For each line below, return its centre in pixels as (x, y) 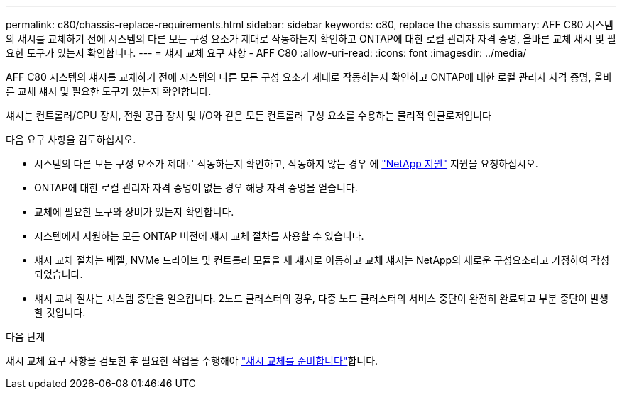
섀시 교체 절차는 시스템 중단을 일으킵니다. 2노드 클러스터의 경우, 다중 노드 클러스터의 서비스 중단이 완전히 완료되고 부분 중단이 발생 (321, 298)
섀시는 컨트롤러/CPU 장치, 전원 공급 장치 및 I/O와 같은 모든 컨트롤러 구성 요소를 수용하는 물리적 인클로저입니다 (249, 115)
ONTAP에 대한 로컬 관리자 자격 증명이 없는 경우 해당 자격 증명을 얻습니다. (196, 188)
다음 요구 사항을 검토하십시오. (71, 139)
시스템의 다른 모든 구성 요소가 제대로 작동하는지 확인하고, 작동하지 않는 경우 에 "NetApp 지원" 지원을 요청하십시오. (286, 163)
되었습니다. (59, 274)
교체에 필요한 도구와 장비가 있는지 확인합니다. (134, 212)
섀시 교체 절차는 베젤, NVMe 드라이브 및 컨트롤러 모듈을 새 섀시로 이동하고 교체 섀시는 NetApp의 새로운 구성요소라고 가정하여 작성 (322, 260)
